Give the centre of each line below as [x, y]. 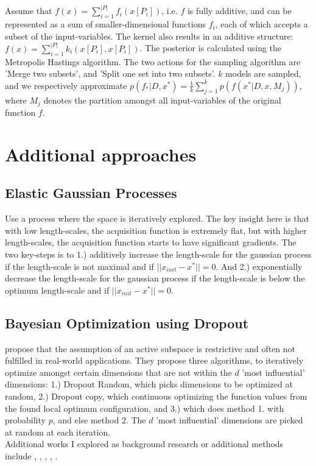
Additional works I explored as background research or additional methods [144, 444]
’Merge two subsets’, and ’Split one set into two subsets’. [110, 73]
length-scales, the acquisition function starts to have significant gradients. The [151, 242]
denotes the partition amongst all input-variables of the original [162, 100]
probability [25, 420]
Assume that [29, 11]
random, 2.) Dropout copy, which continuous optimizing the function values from [156, 396]
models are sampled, [263, 73]
